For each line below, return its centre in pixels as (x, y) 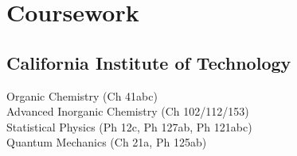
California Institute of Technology (149, 62)
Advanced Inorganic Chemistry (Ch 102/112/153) (128, 111)
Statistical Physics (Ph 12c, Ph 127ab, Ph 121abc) (129, 126)
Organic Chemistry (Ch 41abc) (82, 95)
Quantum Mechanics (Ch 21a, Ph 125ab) (107, 142)
